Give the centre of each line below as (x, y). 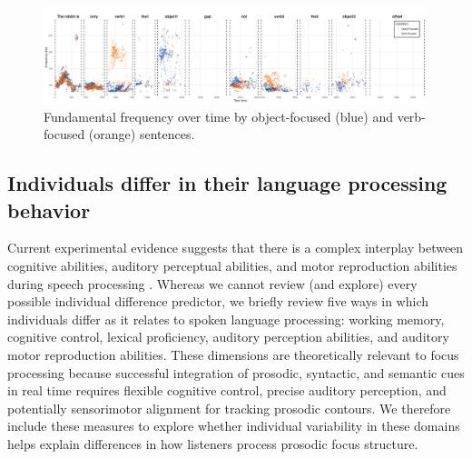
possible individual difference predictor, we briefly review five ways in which (218, 301)
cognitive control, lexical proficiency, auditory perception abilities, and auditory (228, 337)
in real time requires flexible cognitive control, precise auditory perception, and (227, 390)
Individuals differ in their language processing (227, 183)
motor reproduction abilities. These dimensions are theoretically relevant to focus (233, 354)
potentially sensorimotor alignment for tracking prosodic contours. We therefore (229, 408)
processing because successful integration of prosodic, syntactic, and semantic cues (236, 372)
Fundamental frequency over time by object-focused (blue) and (218, 116)
